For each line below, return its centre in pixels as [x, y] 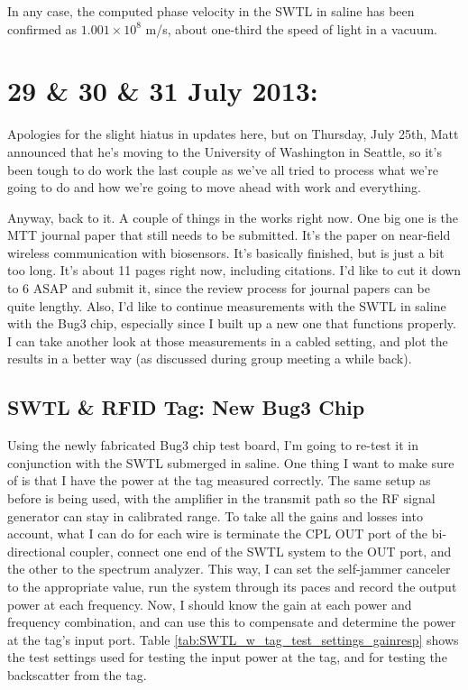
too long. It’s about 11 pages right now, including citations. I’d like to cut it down [234, 270]
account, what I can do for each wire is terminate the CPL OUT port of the [218, 534]
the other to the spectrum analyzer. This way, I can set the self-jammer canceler [229, 569]
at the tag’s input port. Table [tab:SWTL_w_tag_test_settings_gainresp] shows [233, 639]
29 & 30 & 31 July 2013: [163, 91]
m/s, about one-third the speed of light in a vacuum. [291, 28]
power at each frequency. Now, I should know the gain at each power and [210, 604]
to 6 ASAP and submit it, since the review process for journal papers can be [219, 288]
